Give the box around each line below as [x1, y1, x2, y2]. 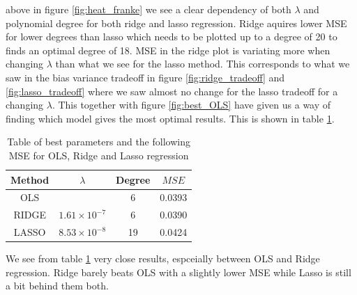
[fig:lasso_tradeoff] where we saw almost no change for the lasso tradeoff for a [6, 83, 338, 98]
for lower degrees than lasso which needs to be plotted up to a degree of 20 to [6, 29, 337, 44]
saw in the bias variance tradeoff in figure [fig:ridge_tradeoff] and [6, 70, 285, 84]
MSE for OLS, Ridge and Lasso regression [8, 147, 189, 162]
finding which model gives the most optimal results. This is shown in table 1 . [6, 111, 335, 125]
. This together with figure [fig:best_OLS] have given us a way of [52, 97, 331, 112]
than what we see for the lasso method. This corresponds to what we [55, 56, 350, 71]
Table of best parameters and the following [7, 134, 190, 149]
